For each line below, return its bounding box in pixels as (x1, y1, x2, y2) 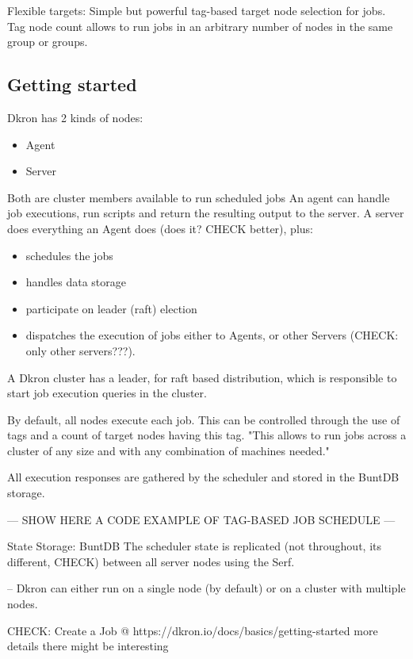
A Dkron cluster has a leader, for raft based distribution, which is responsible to (7, 369, 397, 385)
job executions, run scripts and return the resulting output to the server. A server (7, 205, 404, 221)
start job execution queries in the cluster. (7, 385, 207, 401)
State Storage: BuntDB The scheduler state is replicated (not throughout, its (7, 538, 381, 554)
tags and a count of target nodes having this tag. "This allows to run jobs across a (7, 427, 407, 443)
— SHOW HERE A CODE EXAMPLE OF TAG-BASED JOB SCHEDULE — (7, 511, 396, 527)
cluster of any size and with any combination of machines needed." (7, 442, 330, 458)
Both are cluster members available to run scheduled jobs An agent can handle (7, 189, 390, 205)
